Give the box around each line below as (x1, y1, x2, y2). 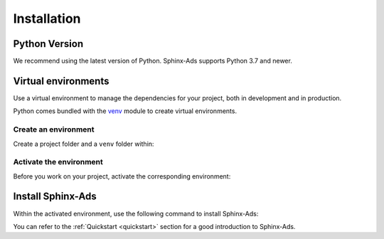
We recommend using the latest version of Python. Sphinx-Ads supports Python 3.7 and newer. (13, 57, 293, 65)
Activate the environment (13, 157, 103, 167)
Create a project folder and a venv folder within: (13, 139, 154, 148)
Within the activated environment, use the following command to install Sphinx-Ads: (13, 209, 259, 218)
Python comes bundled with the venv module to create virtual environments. (13, 107, 238, 115)
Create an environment (13, 124, 95, 134)
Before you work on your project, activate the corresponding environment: (13, 171, 231, 181)
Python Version (13, 38, 84, 50)
